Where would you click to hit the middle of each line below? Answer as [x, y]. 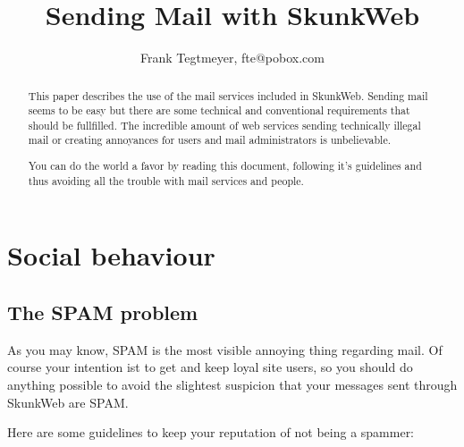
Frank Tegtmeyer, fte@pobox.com [232, 58]
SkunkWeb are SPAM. [68, 402]
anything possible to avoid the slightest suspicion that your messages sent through [232, 384]
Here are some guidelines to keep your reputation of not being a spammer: [211, 432]
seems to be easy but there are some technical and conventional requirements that [219, 110]
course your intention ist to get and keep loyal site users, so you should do [210, 367]
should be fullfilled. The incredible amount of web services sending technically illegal [224, 125]
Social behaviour [111, 255]
